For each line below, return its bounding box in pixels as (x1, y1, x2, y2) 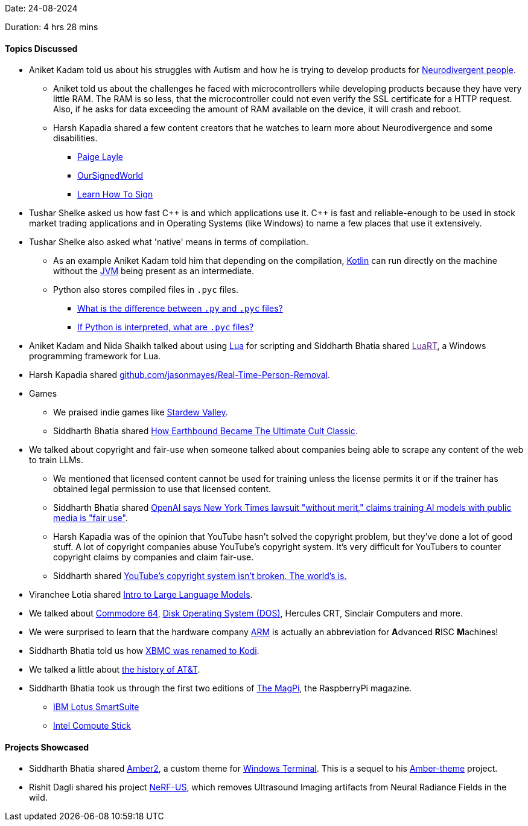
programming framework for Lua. (29, 351, 161, 362)
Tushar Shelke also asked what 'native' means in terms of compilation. (29, 237, 309, 248)
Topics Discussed (5, 43, 78, 54)
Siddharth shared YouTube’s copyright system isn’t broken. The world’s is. (53, 571, 347, 581)
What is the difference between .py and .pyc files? (77, 303, 283, 314)
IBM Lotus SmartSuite (53, 702, 139, 712)
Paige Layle (77, 152, 123, 162)
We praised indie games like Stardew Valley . (53, 407, 228, 418)
